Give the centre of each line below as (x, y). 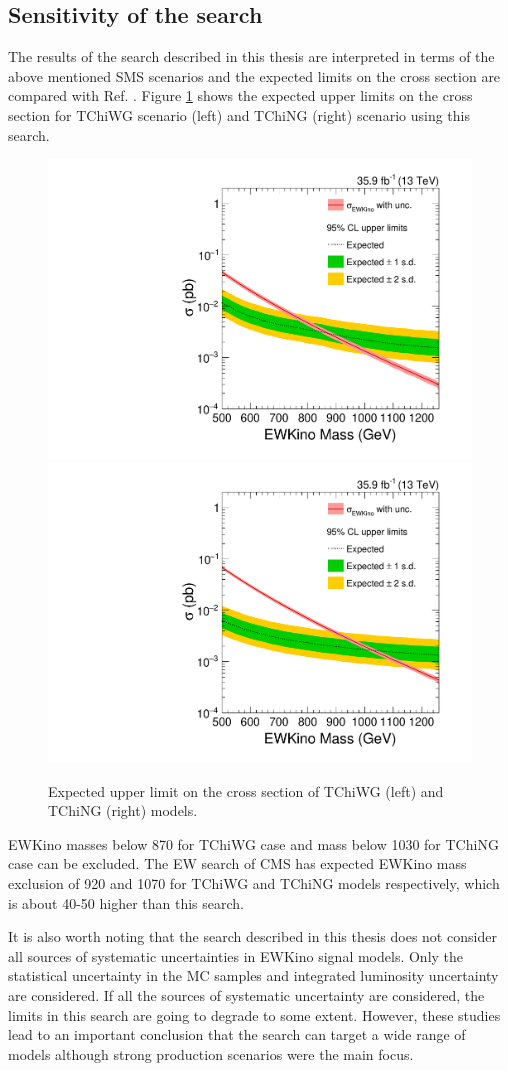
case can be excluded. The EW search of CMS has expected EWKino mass (237, 863)
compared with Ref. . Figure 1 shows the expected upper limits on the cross (240, 95)
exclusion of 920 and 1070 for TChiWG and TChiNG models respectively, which (254, 883)
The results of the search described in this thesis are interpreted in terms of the (251, 56)
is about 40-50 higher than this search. (126, 902)
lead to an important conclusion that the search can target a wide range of (237, 1034)
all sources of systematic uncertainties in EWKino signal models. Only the (236, 955)
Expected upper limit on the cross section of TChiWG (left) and (246, 790)
